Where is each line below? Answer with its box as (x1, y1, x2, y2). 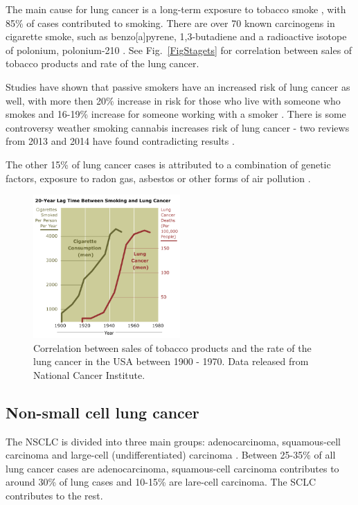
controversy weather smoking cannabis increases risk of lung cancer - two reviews (6, 120, 350, 134)
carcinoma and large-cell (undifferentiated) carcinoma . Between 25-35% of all (6, 448, 336, 462)
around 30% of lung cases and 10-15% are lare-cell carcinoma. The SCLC (6, 475, 316, 489)
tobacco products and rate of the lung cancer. (6, 56, 199, 71)
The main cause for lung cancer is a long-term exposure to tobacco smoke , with (6, 2, 346, 16)
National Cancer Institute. (33, 367, 145, 382)
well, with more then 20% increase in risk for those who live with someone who (6, 93, 341, 107)
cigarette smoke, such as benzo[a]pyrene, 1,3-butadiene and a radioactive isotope (6, 29, 347, 44)
